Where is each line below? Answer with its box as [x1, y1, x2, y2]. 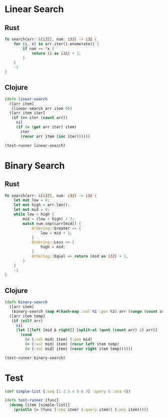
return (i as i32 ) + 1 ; [31, 51, 81, 56]
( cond [20, 332, 32, 337]
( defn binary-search [5, 300, 48, 305]
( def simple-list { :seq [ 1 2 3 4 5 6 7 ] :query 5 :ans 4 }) [5, 389, 131, 394]
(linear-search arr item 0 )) [11, 106, 72, 111]
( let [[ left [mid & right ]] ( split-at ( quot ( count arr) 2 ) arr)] [16, 328, 157, 333]
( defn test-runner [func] [5, 398, 59, 403]
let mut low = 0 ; [14, 198, 50, 203]
